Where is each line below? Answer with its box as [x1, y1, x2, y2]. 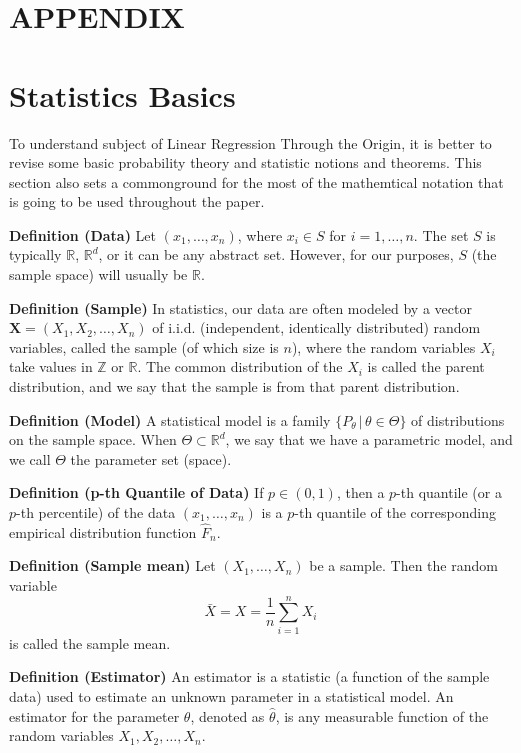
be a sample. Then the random [309, 555, 498, 576]
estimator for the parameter [9, 705, 180, 726]
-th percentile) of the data [16, 502, 176, 522]
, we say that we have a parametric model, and [225, 429, 513, 450]
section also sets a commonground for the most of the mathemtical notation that [9, 171, 504, 192]
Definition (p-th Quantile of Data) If [9, 482, 264, 503]
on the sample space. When [9, 429, 177, 450]
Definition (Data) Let [9, 224, 157, 245]
